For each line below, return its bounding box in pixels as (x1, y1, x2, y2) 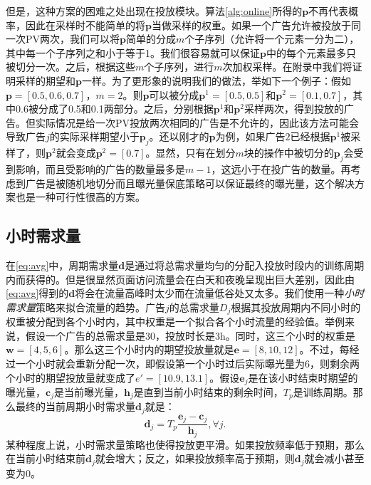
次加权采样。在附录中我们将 (222, 59, 352, 74)
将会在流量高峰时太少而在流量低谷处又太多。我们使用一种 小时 (75, 286, 365, 301)
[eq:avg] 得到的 (6, 286, 69, 301)
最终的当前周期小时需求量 (15, 399, 135, 414)
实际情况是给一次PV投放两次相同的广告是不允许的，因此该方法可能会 (35, 115, 360, 130)
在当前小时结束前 (6, 451, 85, 466)
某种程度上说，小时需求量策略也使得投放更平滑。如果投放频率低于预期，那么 (6, 437, 365, 452)
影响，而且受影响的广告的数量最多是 (15, 161, 185, 176)
